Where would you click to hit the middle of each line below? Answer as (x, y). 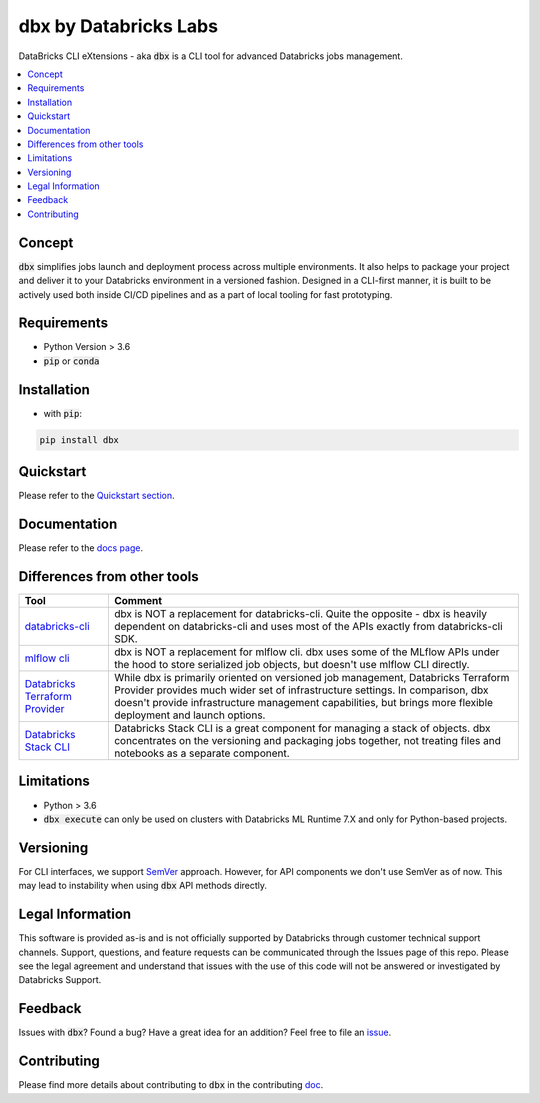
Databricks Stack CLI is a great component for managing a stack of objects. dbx (302, 728)
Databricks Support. (60, 980)
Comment (138, 601)
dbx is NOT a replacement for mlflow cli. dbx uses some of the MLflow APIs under (306, 652)
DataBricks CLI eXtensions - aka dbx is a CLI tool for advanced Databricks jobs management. (211, 56)
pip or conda (71, 361)
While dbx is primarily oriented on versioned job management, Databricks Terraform (311, 678)
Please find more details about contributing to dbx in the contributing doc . (171, 1085)
